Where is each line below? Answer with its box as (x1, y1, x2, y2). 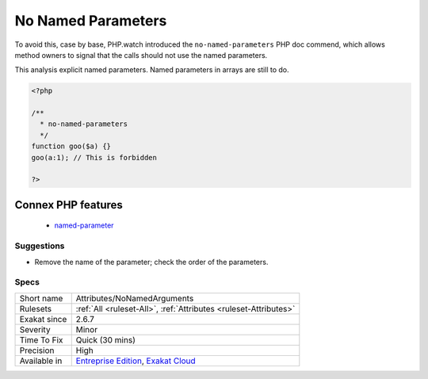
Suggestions (14, 240, 65, 251)
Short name (19, 293, 63, 304)
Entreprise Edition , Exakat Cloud (75, 355, 196, 366)
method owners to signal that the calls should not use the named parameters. (14, 50, 268, 59)
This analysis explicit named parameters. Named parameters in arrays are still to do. (14, 65, 289, 75)
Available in (19, 355, 63, 366)
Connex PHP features (14, 198, 123, 212)
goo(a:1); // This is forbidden (31, 153, 158, 162)
